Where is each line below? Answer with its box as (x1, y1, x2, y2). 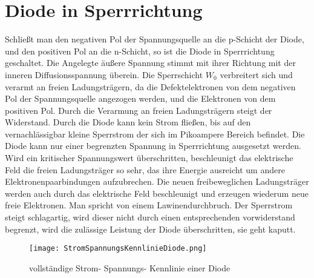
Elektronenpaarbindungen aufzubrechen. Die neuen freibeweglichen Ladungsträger (5, 175, 309, 188)
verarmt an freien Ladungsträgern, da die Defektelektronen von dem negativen (5, 80, 296, 93)
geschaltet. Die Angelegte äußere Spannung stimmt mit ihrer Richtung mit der (5, 56, 296, 69)
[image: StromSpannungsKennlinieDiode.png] (29, 244, 207, 253)
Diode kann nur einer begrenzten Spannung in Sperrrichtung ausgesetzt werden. (5, 139, 301, 152)
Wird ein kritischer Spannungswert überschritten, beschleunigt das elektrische (5, 151, 293, 164)
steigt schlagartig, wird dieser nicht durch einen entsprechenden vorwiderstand (5, 211, 295, 223)
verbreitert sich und (220, 68, 293, 81)
